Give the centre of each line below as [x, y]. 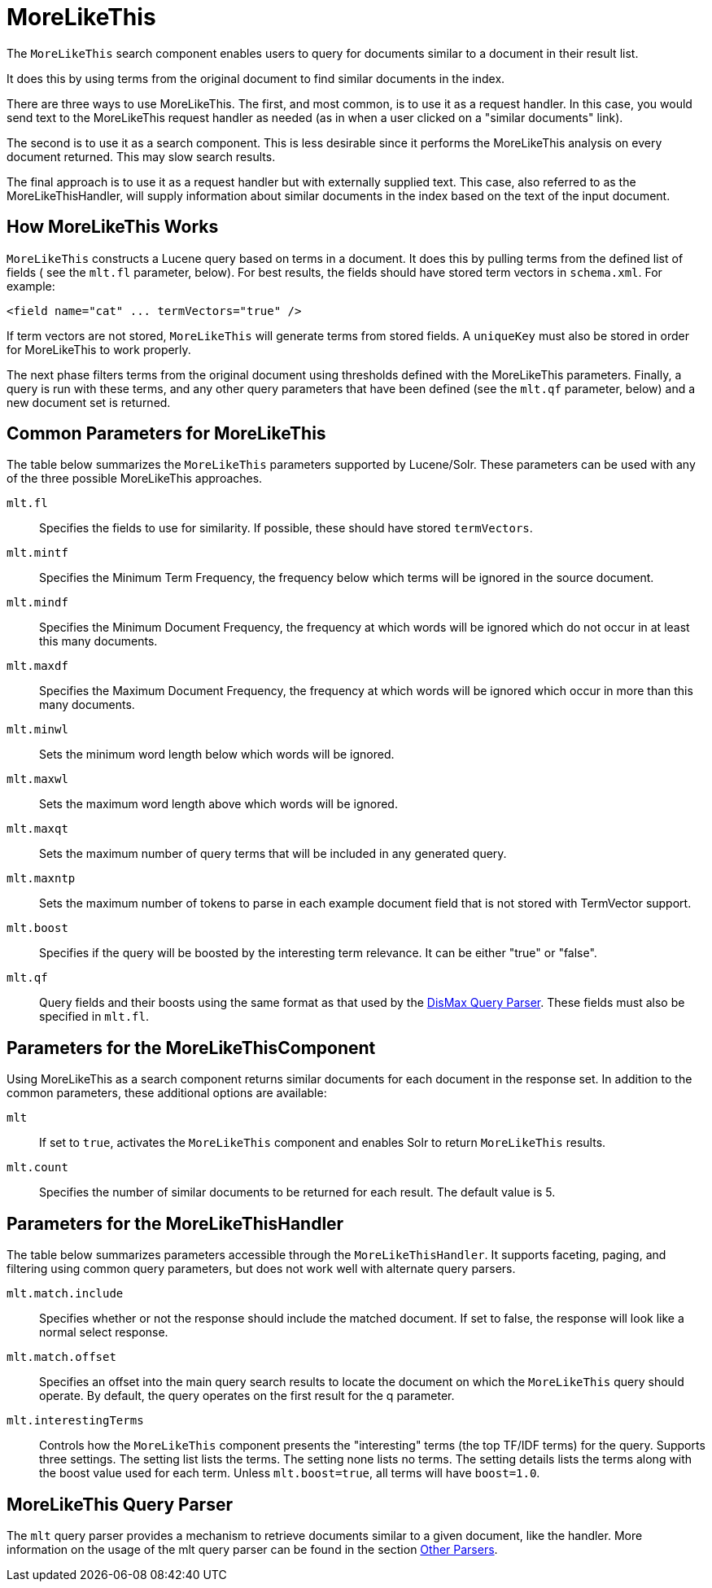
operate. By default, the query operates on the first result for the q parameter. [247, 1396]
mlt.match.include [65, 1294]
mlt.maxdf [37, 666]
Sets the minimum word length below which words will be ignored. [217, 755]
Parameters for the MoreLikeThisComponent [191, 1048]
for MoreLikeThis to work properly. [99, 349]
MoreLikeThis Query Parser [120, 1504]
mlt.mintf [37, 553]
